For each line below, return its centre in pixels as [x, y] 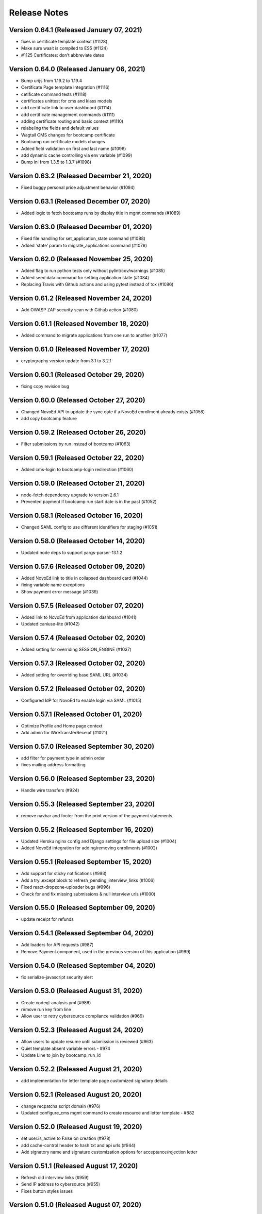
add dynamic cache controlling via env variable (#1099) [77, 155]
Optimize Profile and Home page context [62, 725]
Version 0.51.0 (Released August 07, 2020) [75, 1205]
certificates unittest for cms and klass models [67, 101]
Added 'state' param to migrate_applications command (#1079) [84, 245]
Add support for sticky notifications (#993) [64, 874]
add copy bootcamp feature [49, 419]
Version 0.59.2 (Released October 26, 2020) [78, 432]
